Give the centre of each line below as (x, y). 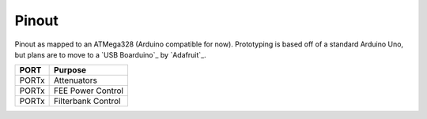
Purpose (70, 70)
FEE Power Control (89, 91)
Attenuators (76, 80)
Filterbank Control (87, 101)
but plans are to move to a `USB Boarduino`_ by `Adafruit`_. (110, 54)
